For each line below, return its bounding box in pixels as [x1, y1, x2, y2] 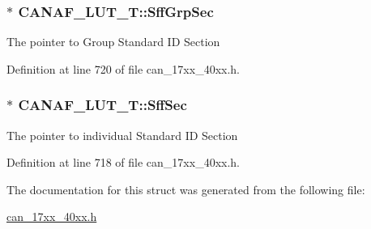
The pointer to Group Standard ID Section [6, 33, 220, 50]
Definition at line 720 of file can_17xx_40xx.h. [6, 60, 241, 77]
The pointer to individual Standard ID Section [6, 126, 238, 143]
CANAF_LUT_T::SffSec [18, 95, 187, 115]
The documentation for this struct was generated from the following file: [6, 180, 365, 197]
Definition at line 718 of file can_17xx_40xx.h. [6, 154, 241, 171]
